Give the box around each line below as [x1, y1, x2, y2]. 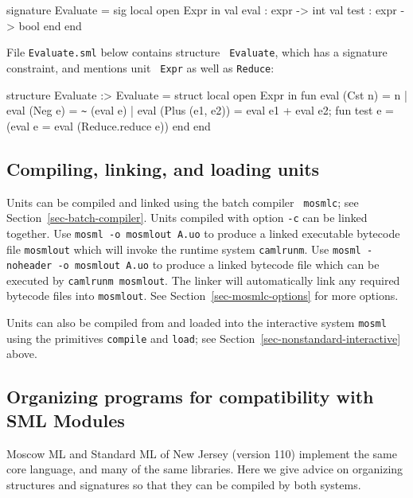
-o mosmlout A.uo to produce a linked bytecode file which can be [57, 256, 380, 273]
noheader [6, 260, 53, 272]
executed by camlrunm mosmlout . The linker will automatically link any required [6, 271, 400, 288]
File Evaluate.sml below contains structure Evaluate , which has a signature [6, 44, 388, 60]
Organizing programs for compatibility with [6, 384, 374, 409]
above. [6, 345, 37, 362]
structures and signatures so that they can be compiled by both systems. [6, 476, 361, 492]
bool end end [18, 17, 82, 33]
